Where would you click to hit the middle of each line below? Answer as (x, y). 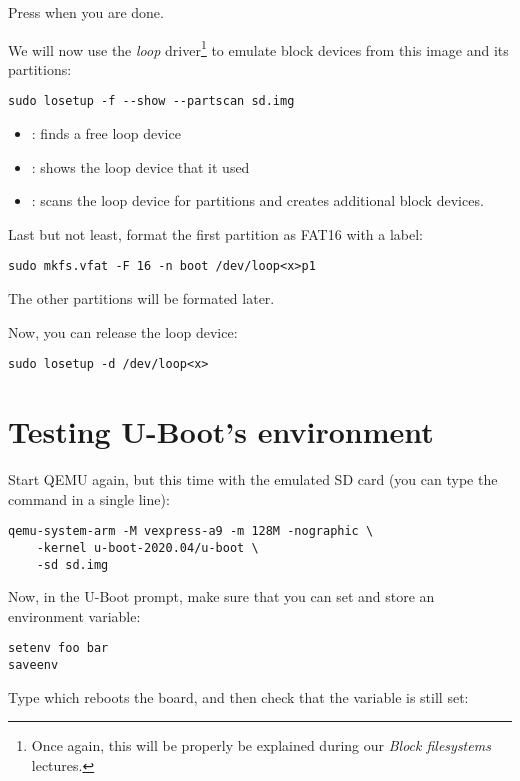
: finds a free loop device (106, 133)
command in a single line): (89, 498)
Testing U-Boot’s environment (221, 431)
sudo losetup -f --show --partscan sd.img (151, 101)
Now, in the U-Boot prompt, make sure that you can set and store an (221, 596)
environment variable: (74, 615)
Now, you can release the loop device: (123, 331)
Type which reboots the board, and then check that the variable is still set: (238, 696)
